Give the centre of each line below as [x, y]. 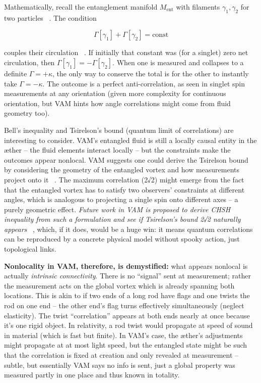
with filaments [198, 7]
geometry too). [27, 113]
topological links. [30, 249]
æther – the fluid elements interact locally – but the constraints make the [117, 150]
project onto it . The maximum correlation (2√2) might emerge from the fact [124, 179]
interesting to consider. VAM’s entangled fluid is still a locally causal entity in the [130, 140]
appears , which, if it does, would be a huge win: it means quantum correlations [128, 229]
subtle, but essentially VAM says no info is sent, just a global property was [120, 365]
